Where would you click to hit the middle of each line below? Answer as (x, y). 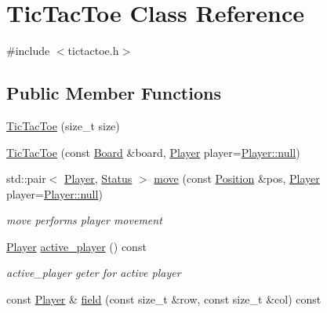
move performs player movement (84, 220)
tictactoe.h (93, 51)
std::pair (26, 178)
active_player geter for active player (94, 273)
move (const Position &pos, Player (237, 178)
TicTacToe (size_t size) (63, 125)
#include (28, 51)
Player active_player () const (76, 246)
